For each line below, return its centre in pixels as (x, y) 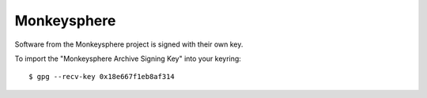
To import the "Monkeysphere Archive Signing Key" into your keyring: (128, 58)
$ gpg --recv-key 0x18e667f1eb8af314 (102, 77)
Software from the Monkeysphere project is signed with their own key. (129, 44)
